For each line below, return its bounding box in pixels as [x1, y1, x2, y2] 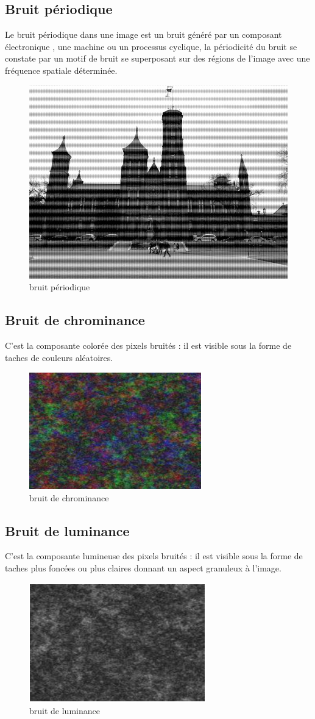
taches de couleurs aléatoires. [5, 351, 113, 363]
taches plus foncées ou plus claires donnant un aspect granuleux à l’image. [5, 562, 281, 574]
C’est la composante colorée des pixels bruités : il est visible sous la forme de [5, 338, 292, 351]
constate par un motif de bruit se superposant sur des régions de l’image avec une [5, 52, 310, 65]
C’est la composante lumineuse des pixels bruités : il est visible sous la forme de [5, 549, 303, 562]
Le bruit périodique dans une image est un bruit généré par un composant [5, 28, 282, 41]
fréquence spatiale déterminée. [5, 63, 118, 76]
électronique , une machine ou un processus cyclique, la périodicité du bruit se [5, 40, 297, 52]
